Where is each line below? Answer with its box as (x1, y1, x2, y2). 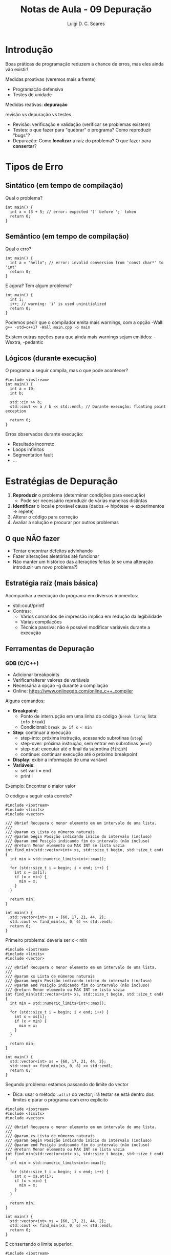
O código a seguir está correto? (5, 792, 72, 799)
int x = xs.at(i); (14, 1174, 54, 1179)
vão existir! (5, 66, 29, 72)
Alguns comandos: (5, 698, 45, 704)
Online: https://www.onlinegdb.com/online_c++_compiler (12, 687, 133, 694)
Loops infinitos (12, 446, 45, 452)
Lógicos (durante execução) (5, 354, 97, 362)
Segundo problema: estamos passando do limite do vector (5, 1081, 129, 1087)
